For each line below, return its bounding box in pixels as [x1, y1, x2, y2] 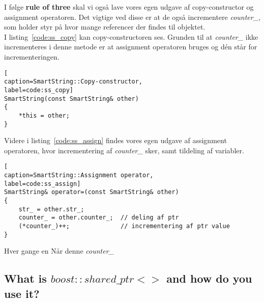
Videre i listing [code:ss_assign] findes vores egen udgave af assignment [4, 135, 227, 146]
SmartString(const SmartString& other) [4, 95, 139, 102]
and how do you [166, 270, 252, 286]
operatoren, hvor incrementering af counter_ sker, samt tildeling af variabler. [4, 145, 244, 155]
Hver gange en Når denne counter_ [4, 245, 114, 256]
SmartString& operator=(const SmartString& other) [4, 188, 179, 196]
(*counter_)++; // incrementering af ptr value [18, 222, 230, 230]
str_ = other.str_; [18, 205, 84, 213]
